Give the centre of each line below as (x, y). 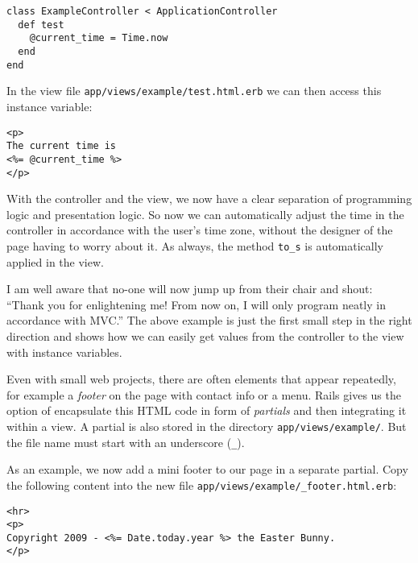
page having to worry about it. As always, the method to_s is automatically (195, 245)
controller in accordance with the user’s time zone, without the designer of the (200, 230)
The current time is (62, 146)
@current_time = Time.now (99, 38)
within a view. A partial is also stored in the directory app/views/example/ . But (207, 426)
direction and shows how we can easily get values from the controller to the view (205, 335)
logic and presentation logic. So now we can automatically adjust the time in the (205, 214)
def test (41, 25)
